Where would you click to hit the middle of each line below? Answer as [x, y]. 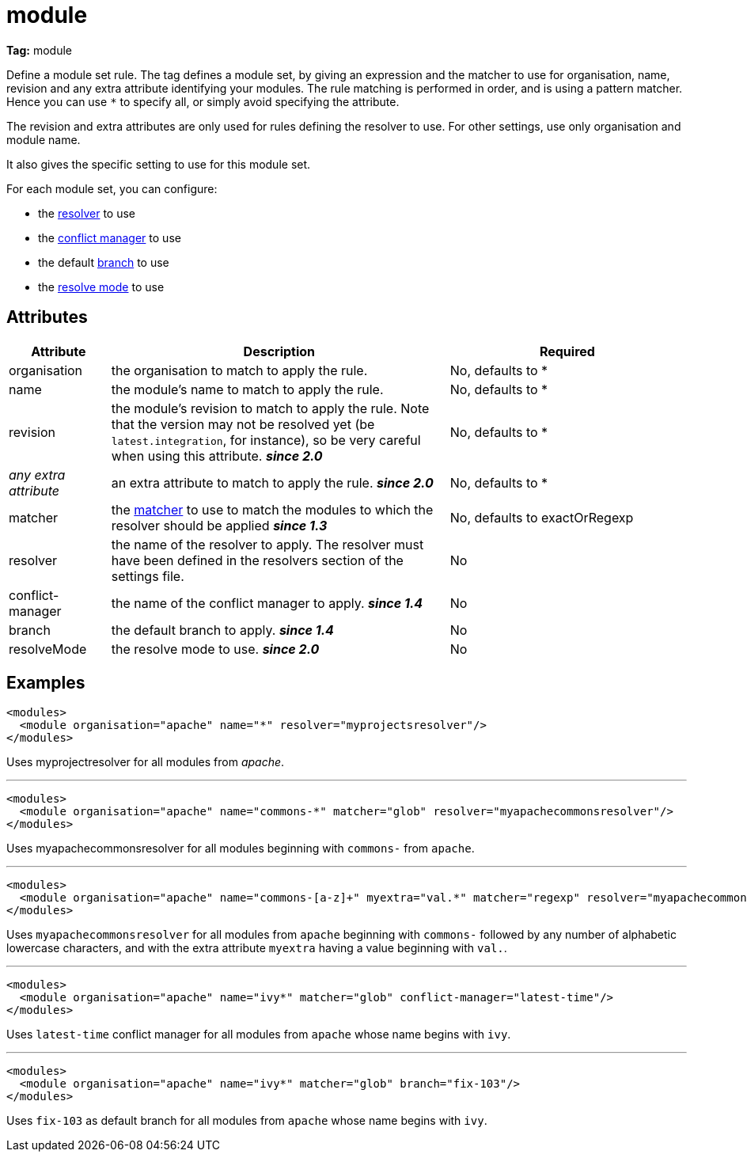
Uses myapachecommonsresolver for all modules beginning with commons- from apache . [241, 849]
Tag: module [39, 50]
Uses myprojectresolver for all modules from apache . [146, 762]
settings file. [148, 576]
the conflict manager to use [110, 237]
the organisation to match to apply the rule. [239, 370]
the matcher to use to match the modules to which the [272, 509]
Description [279, 351]
